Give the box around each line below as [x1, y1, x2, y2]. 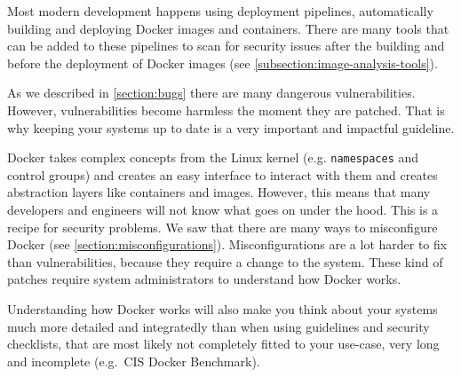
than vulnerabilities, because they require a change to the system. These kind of [7, 252, 443, 271]
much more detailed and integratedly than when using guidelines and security [7, 317, 430, 335]
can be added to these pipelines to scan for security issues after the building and [7, 36, 445, 55]
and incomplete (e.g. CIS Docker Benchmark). [7, 351, 260, 370]
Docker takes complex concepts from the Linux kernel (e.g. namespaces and [7, 148, 419, 167]
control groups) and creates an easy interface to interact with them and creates [7, 165, 438, 184]
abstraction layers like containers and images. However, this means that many [7, 183, 431, 201]
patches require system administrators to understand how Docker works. [7, 270, 401, 288]
